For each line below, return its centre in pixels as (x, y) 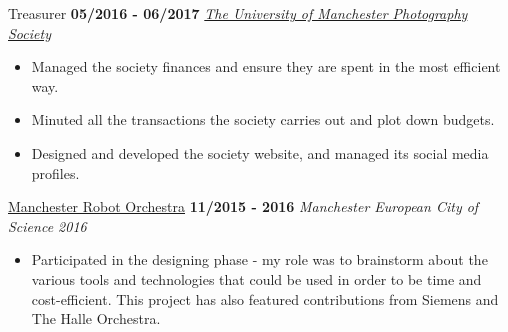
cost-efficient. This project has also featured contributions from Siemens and (265, 298)
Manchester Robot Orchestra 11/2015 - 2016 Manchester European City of (243, 206)
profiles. (55, 172)
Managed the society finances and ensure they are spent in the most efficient (266, 66)
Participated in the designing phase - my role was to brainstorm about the (259, 259)
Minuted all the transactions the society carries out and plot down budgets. (263, 119)
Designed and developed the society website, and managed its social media (260, 152)
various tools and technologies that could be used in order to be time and (256, 278)
